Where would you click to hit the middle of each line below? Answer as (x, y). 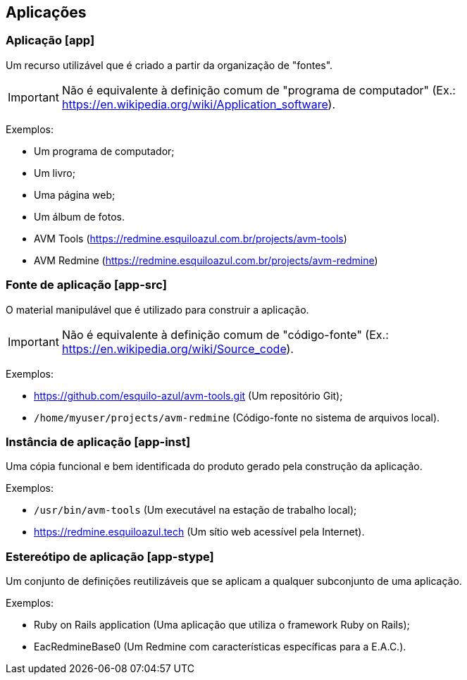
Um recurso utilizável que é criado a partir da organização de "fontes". (169, 65)
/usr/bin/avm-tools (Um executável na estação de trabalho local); (195, 510)
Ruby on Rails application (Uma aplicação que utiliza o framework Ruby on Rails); (222, 625)
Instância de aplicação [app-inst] (98, 441)
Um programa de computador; (104, 151)
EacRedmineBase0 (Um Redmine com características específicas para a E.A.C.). (220, 647)
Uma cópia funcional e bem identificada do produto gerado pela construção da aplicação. (214, 466)
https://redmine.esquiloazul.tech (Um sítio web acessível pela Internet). (199, 532)
